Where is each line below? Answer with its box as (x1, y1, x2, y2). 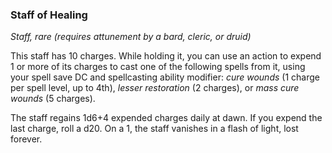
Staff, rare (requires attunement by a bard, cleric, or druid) (10, 31, 252, 43)
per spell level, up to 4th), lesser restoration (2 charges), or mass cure (10, 82, 300, 94)
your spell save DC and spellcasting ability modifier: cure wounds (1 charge (10, 71, 320, 83)
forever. (10, 133, 43, 145)
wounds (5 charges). (10, 93, 96, 105)
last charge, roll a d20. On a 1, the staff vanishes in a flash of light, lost (10, 123, 299, 135)
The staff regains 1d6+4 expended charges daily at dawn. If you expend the (10, 112, 323, 124)
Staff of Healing (10, 8, 88, 22)
